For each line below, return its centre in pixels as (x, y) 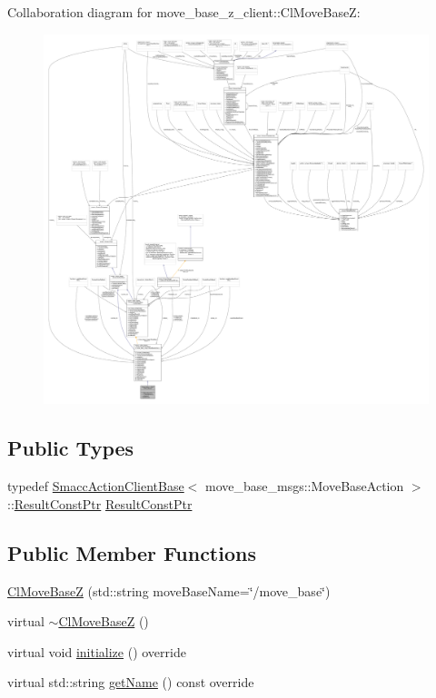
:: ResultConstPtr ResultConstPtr (100, 503)
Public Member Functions (132, 552)
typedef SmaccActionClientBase (96, 486)
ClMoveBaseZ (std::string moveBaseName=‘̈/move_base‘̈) (169, 590)
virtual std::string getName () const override (131, 682)
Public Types (71, 448)
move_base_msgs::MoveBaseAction (305, 486)
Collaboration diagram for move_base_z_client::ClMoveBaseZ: (184, 12)
